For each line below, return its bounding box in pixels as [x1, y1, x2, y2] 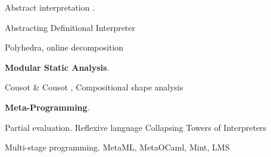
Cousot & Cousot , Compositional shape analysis [5, 81, 183, 93]
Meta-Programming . [5, 101, 90, 113]
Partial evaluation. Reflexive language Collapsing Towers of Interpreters [5, 121, 267, 133]
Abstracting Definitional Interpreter [5, 21, 136, 33]
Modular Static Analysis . [5, 61, 110, 73]
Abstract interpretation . [5, 1, 95, 13]
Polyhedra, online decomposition [5, 41, 124, 54]
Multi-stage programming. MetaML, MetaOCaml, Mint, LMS [5, 141, 230, 153]
